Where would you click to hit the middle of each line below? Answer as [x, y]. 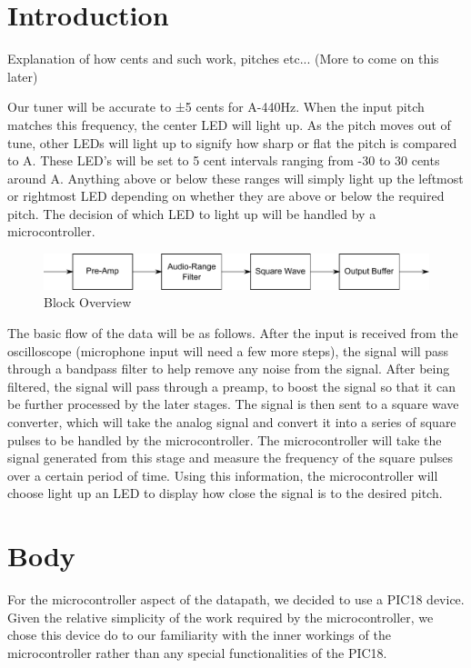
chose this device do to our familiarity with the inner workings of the [199, 635]
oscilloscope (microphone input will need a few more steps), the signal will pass [228, 350]
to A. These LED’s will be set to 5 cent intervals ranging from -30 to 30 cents [224, 160]
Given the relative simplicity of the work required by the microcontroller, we [220, 617]
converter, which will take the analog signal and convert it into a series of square [232, 421]
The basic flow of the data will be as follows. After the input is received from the [233, 333]
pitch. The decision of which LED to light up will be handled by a [192, 213]
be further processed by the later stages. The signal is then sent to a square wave [233, 404]
